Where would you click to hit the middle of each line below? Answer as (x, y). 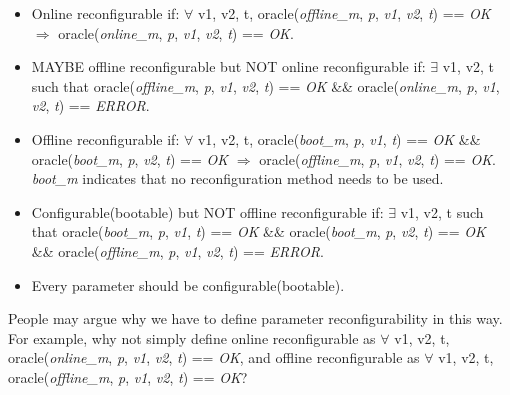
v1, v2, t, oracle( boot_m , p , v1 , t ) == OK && (339, 138)
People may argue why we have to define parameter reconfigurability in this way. (255, 318)
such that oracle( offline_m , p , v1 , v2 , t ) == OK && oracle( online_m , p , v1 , (265, 85)
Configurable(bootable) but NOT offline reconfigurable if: (207, 211)
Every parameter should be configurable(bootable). (188, 284)
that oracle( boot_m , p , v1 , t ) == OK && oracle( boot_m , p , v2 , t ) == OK (258, 231)
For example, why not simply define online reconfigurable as (192, 337)
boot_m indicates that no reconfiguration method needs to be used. (237, 178)
